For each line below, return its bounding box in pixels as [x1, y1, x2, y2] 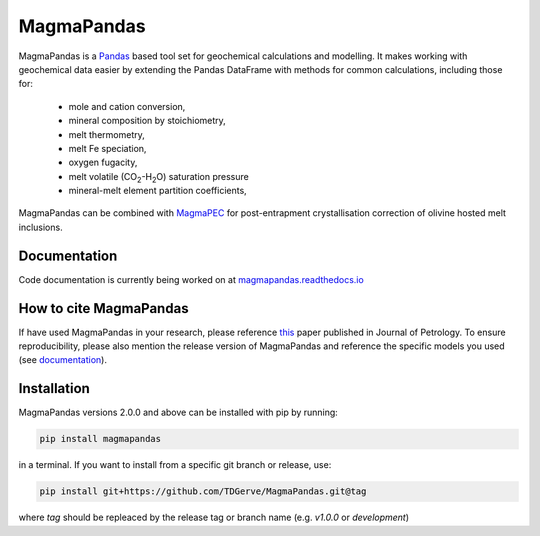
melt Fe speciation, [68, 142, 147, 154]
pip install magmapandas [39, 433, 162, 445]
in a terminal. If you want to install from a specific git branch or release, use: [18, 459, 332, 471]
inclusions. [18, 221, 64, 233]
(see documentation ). [18, 354, 107, 366]
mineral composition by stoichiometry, [68, 115, 227, 127]
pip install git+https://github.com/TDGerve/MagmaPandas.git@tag [39, 486, 367, 497]
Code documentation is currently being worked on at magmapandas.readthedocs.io [18, 273, 364, 285]
